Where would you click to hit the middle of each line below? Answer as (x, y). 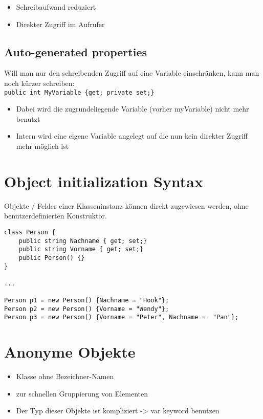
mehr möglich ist (42, 146)
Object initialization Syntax (104, 181)
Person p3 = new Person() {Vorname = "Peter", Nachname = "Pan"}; (122, 317)
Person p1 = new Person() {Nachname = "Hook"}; (87, 301)
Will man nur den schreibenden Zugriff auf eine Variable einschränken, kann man (132, 73)
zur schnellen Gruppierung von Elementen (82, 393)
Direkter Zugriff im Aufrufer (60, 24)
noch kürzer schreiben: (39, 83)
